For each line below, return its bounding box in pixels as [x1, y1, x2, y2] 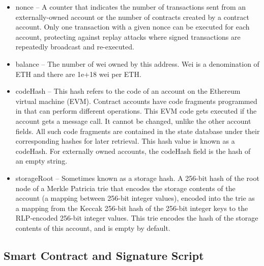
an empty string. [15, 155, 68, 166]
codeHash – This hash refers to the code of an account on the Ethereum [15, 86, 241, 96]
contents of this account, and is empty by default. [15, 222, 170, 233]
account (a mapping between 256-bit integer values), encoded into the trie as [15, 193, 255, 203]
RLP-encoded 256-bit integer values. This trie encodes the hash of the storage [15, 212, 258, 223]
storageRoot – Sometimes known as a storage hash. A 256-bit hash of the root [15, 172, 259, 183]
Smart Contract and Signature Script [4, 247, 204, 263]
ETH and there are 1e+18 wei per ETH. [15, 68, 141, 79]
